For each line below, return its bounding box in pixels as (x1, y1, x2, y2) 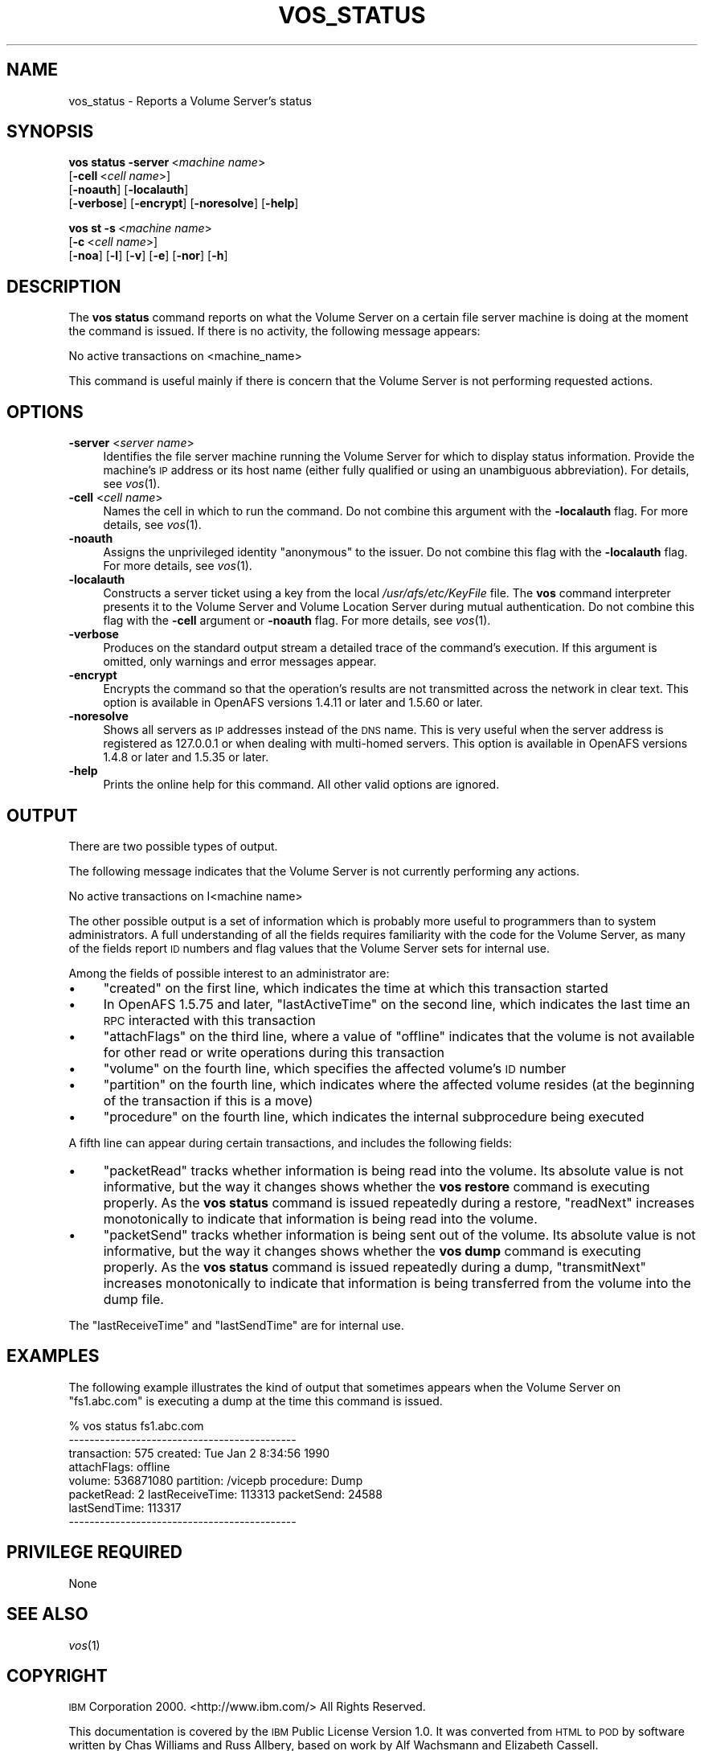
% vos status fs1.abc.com (68, 1418, 204, 1433)
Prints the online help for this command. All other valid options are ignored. (103, 777, 500, 792)
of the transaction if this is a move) (103, 1092, 313, 1109)
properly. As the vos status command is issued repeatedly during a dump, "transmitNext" (103, 1258, 646, 1275)
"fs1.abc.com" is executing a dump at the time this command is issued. (68, 1393, 443, 1408)
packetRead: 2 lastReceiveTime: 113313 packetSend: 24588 (68, 1487, 383, 1501)
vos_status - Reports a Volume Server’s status (68, 93, 312, 108)
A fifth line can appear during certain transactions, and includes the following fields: (68, 1135, 513, 1150)
